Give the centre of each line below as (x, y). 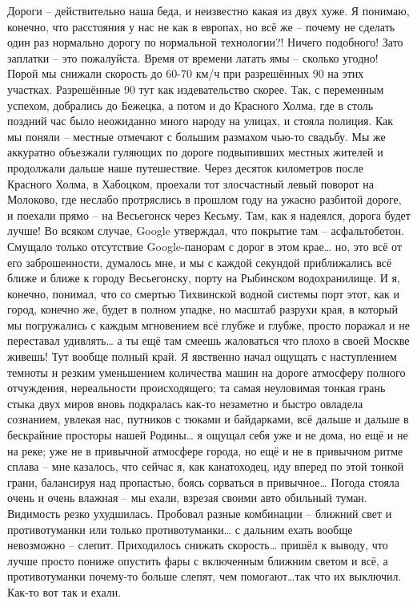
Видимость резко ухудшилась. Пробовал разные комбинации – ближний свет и (200, 513)
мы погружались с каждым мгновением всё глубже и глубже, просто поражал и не (208, 324)
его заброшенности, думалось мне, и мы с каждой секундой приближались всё (200, 262)
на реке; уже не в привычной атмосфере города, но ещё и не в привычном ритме (205, 450)
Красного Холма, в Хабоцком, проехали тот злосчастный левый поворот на (190, 183)
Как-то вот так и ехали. (64, 591)
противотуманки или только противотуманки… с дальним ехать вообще (180, 529)
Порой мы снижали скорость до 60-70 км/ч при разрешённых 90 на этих (186, 73)
